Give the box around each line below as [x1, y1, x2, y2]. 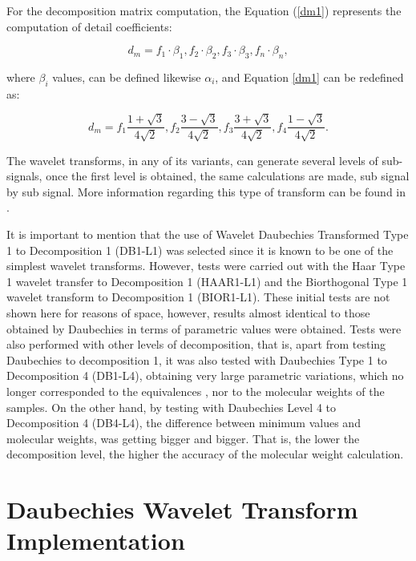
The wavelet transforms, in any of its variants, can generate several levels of [6, 151, 378, 168]
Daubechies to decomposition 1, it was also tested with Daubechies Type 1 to [6, 351, 387, 368]
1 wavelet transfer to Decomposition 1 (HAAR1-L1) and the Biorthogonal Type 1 [6, 272, 408, 289]
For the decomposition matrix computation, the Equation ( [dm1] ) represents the [6, 2, 402, 18]
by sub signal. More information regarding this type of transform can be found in [6, 183, 406, 200]
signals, [6, 167, 42, 184]
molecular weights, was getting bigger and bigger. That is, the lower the [6, 430, 360, 446]
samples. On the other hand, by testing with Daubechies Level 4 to [6, 398, 336, 415]
